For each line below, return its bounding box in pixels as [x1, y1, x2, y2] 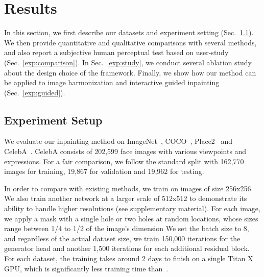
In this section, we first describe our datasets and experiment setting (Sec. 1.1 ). [4, 27, 254, 38]
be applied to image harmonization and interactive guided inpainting [4, 77, 220, 88]
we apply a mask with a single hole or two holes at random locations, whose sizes [4, 213, 258, 223]
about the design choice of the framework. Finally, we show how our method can [4, 67, 256, 78]
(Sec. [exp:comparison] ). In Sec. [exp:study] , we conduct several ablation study [4, 57, 252, 67]
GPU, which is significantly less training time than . [4, 263, 169, 273]
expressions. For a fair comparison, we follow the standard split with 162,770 [4, 156, 244, 166]
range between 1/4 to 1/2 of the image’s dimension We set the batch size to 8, [4, 223, 249, 234]
